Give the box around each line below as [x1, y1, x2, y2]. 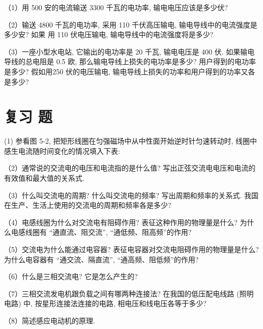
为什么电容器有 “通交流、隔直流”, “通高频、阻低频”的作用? [4, 254, 199, 264]
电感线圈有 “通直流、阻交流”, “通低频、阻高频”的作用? [11, 227, 192, 237]
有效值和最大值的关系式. [4, 173, 84, 183]
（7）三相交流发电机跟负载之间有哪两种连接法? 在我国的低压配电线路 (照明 [4, 288, 254, 298]
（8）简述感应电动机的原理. [4, 315, 95, 325]
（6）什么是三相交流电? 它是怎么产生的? [4, 271, 138, 282]
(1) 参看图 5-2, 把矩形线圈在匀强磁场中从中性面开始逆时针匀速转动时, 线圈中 [4, 135, 257, 146]
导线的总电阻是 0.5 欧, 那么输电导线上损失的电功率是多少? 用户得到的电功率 [4, 56, 256, 67]
